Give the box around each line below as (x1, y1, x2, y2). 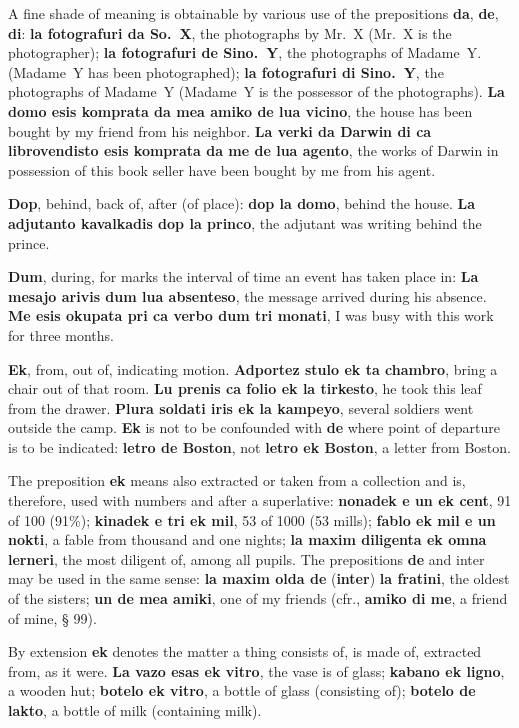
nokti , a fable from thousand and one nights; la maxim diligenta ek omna (8, 529, 487, 550)
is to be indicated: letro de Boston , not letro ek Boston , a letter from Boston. (8, 436, 511, 457)
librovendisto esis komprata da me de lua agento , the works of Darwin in (8, 140, 499, 161)
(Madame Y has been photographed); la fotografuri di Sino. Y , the (8, 61, 444, 82)
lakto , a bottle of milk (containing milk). (8, 700, 262, 720)
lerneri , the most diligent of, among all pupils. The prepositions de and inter (8, 548, 485, 569)
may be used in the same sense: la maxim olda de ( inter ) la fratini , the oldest (8, 568, 510, 589)
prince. (8, 232, 50, 253)
